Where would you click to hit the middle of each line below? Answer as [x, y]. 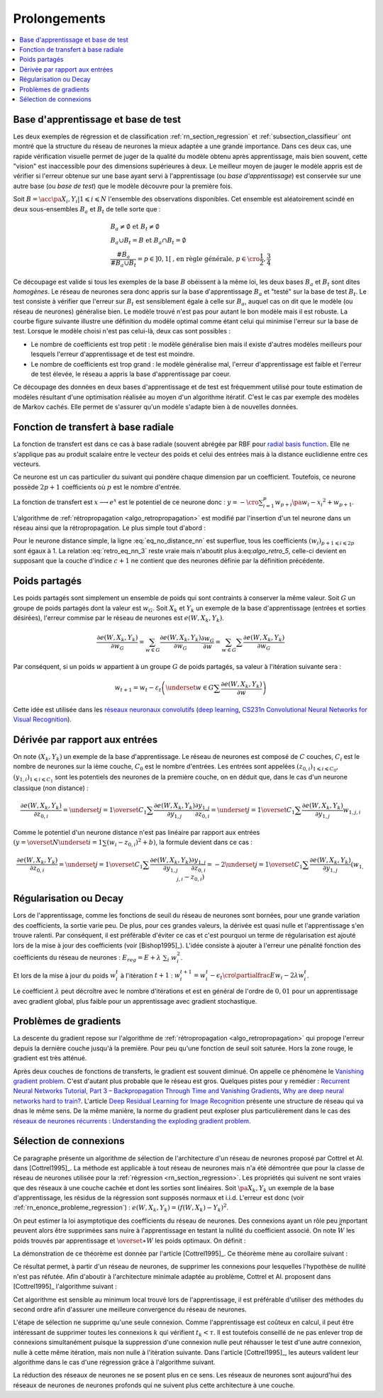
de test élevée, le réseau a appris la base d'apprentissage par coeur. [131, 374]
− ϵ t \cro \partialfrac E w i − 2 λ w [257, 977]
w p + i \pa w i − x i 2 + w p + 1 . [315, 503]
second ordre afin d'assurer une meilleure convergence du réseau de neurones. [130, 1309]
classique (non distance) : [51, 788]
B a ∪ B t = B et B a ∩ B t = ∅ [148, 241]
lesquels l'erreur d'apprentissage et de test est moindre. [113, 354]
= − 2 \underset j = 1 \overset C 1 [255, 865]
